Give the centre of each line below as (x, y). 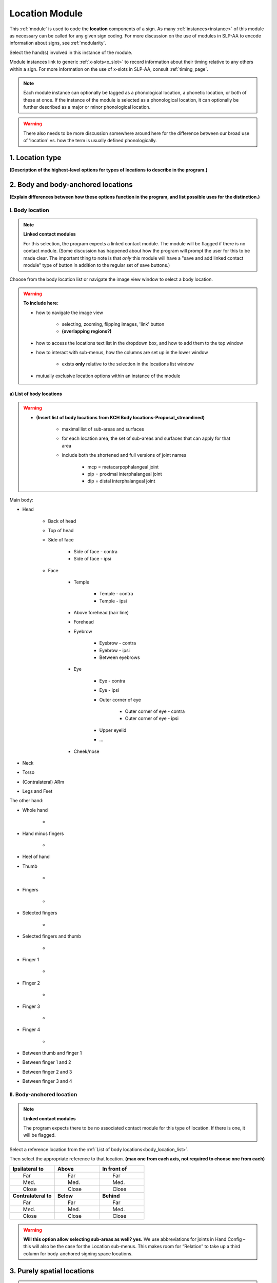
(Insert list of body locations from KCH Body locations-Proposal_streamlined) (121, 417)
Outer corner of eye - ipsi (152, 718)
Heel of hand (36, 857)
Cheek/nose (86, 751)
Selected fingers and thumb (52, 936)
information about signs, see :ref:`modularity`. (58, 43)
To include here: (41, 303)
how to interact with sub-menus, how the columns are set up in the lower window (122, 353)
